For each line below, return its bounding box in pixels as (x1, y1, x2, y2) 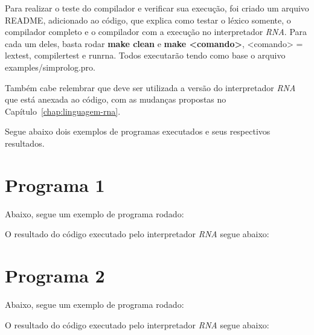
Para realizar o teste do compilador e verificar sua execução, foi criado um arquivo (5, 2, 309, 14)
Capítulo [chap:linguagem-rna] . (5, 104, 121, 117)
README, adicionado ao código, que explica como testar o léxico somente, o (5, 13, 291, 26)
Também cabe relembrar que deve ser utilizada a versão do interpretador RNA (5, 81, 296, 94)
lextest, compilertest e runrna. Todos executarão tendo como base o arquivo (5, 49, 286, 62)
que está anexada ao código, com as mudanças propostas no (5, 93, 226, 106)
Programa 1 (5, 172, 105, 197)
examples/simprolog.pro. (5, 60, 95, 73)
